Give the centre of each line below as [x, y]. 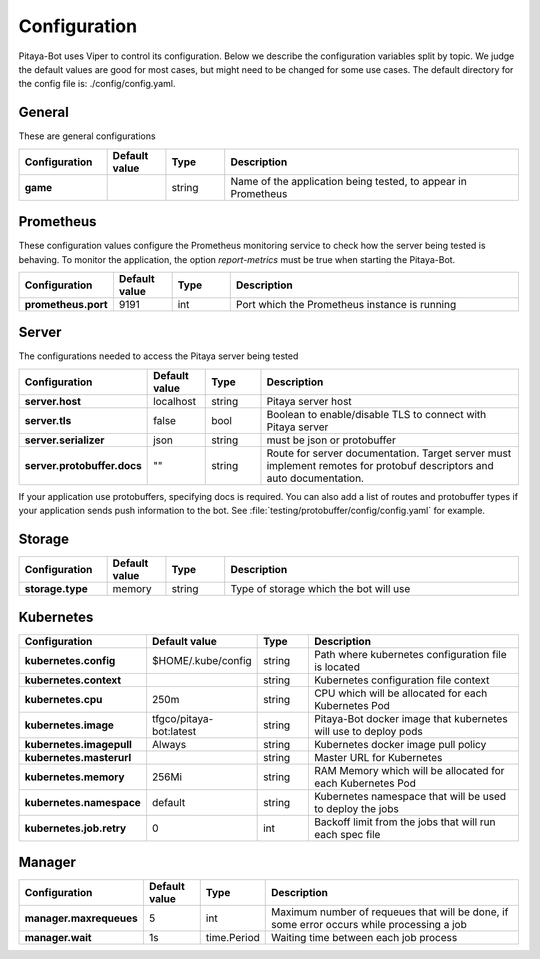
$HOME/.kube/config [201, 660]
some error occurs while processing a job [368, 925]
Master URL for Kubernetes [378, 757]
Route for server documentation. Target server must [389, 453]
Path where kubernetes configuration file [410, 654]
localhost [175, 401]
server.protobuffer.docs [83, 465]
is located [336, 667]
